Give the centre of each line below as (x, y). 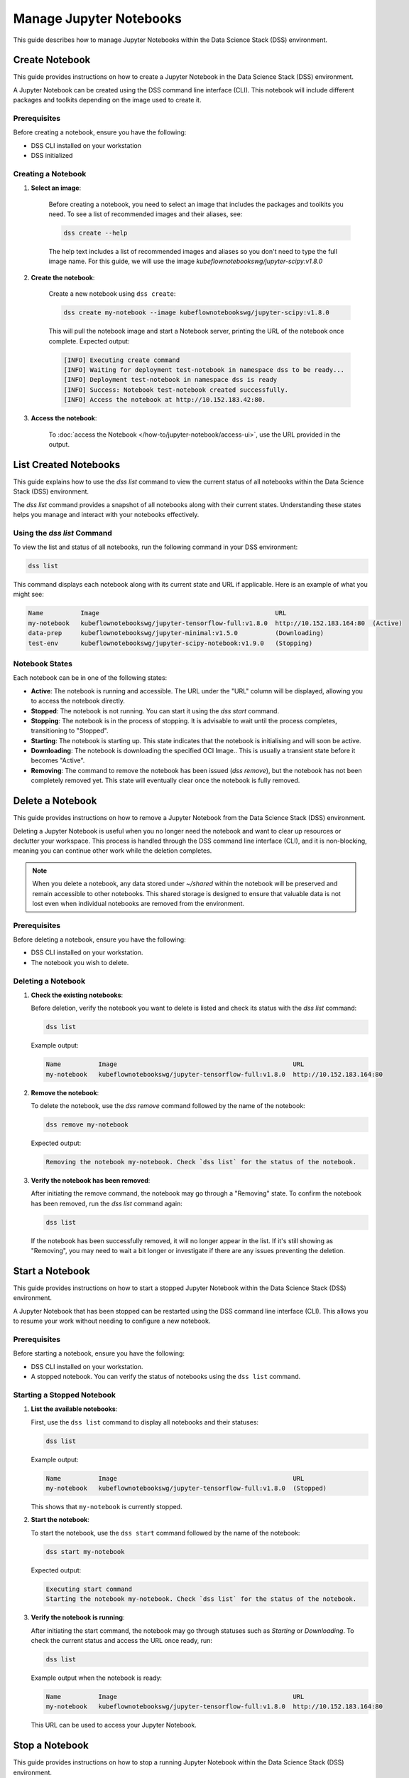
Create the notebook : (63, 277)
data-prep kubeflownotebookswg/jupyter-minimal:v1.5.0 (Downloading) (176, 633)
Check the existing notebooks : (77, 995)
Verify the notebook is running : (78, 1617)
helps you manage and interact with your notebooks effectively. (106, 514)
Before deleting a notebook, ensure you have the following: (99, 939)
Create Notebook (52, 60)
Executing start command (89, 1589)
